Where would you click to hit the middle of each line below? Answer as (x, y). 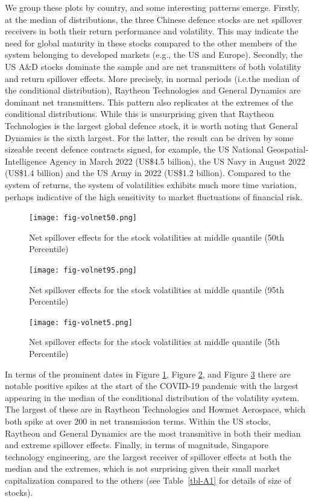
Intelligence (26, 161)
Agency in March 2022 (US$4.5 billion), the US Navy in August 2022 (177, 161)
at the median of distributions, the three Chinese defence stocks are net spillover (153, 19)
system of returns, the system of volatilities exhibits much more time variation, (151, 184)
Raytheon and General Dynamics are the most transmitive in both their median (153, 433)
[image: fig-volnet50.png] (83, 218)
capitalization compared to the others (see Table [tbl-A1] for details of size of (148, 480)
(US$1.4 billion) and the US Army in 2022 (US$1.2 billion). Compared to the (148, 173)
